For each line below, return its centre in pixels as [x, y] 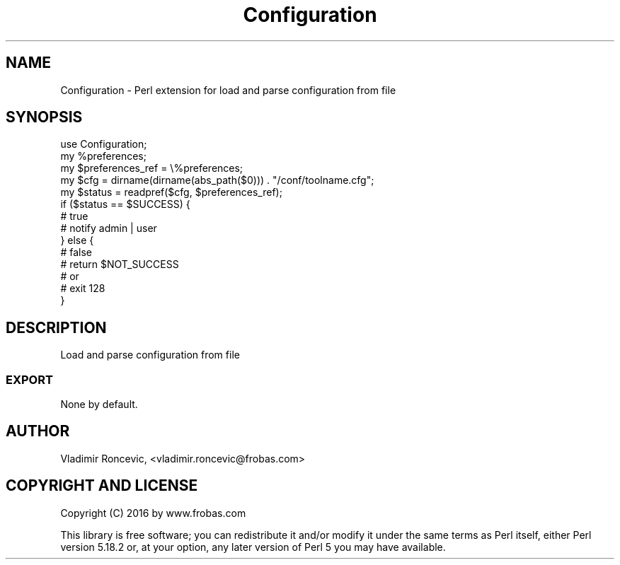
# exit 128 [83, 289]
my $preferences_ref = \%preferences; [152, 168]
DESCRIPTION [56, 327]
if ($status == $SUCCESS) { [125, 204]
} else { [77, 240]
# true [74, 216]
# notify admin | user [109, 228]
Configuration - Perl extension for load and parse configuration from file [228, 90]
